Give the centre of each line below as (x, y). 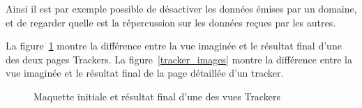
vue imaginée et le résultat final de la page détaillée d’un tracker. (145, 73)
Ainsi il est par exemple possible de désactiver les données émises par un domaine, (181, 8)
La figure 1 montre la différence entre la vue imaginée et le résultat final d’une (174, 46)
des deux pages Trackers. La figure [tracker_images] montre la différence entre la (179, 59)
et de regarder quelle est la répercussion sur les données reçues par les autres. (171, 22)
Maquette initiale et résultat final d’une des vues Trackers (157, 96)
